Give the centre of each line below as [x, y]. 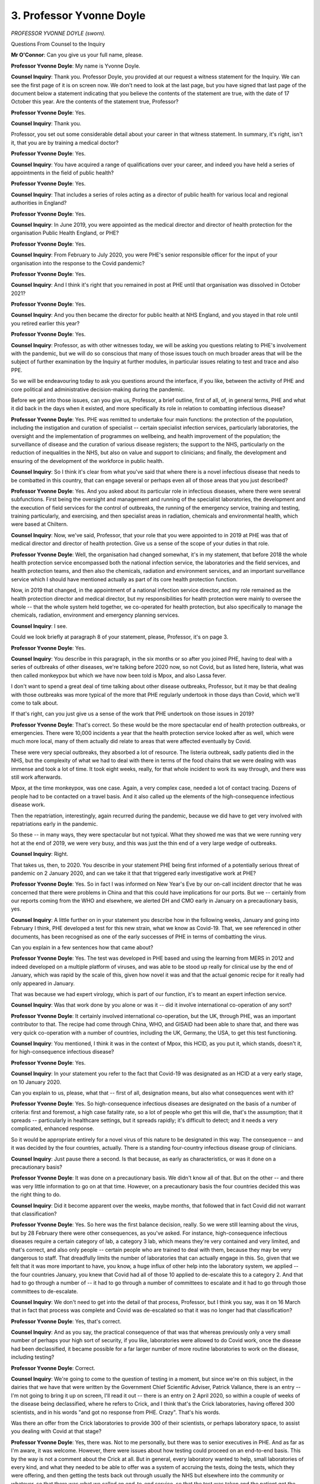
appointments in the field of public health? [63, 173]
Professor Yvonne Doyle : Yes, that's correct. [66, 1321]
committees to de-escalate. [44, 1291]
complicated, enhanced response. [53, 1128]
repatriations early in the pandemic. [54, 824]
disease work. [28, 805]
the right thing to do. [36, 1195]
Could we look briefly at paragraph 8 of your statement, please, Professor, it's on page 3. [120, 637]
